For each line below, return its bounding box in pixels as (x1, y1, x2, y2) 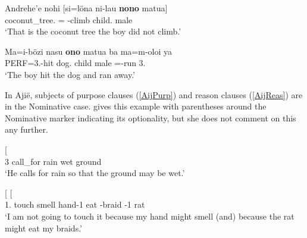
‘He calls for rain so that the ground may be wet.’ (5, 167, 185, 179)
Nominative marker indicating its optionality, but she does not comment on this (5, 111, 296, 124)
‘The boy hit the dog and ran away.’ (5, 68, 136, 80)
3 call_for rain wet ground (5, 155, 102, 167)
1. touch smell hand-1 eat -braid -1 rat (5, 198, 145, 211)
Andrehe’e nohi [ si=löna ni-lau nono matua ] (5, 2, 168, 14)
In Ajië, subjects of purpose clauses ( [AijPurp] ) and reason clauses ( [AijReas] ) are (5, 88, 303, 101)
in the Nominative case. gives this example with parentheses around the (5, 100, 267, 112)
